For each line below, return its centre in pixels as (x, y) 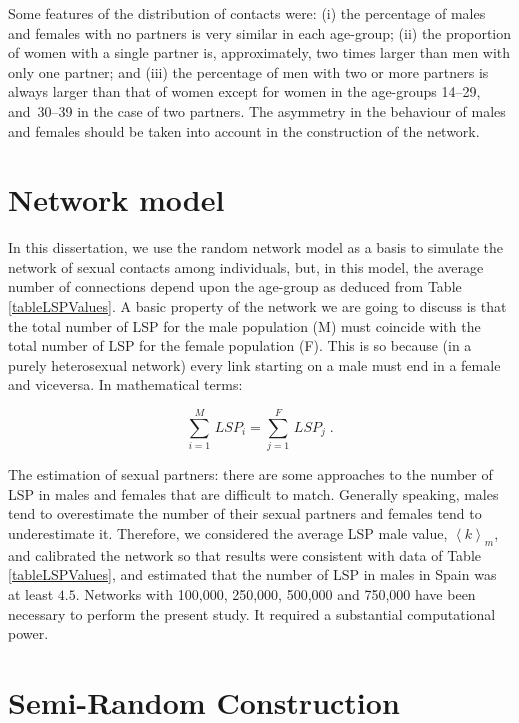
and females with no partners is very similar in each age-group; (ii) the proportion (260, 32)
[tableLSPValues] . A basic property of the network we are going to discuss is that (257, 306)
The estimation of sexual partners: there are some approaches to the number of (250, 474)
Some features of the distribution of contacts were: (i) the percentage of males (247, 13)
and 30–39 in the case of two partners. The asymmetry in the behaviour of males (257, 110)
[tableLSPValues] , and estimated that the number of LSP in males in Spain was (252, 574)
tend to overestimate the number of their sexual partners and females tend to (245, 513)
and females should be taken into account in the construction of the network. (244, 130)
